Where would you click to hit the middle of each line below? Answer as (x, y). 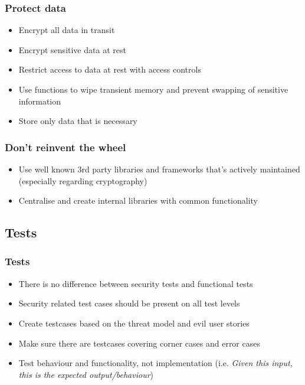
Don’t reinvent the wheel (65, 147)
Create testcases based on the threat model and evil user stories (134, 323)
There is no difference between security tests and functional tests (136, 283)
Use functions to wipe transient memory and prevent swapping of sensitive (153, 89)
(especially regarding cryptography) (83, 180)
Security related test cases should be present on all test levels (129, 303)
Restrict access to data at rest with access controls (110, 69)
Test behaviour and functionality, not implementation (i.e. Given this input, (155, 363)
